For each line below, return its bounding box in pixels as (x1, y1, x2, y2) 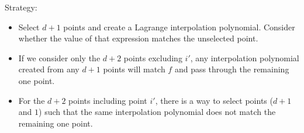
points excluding (123, 51, 182, 64)
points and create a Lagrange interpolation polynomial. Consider (63, 20, 295, 33)
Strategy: (5, 1, 37, 13)
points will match (103, 63, 165, 75)
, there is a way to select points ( (155, 94, 273, 106)
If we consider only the (18, 51, 101, 64)
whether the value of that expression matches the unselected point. (18, 32, 258, 44)
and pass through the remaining (174, 63, 289, 75)
